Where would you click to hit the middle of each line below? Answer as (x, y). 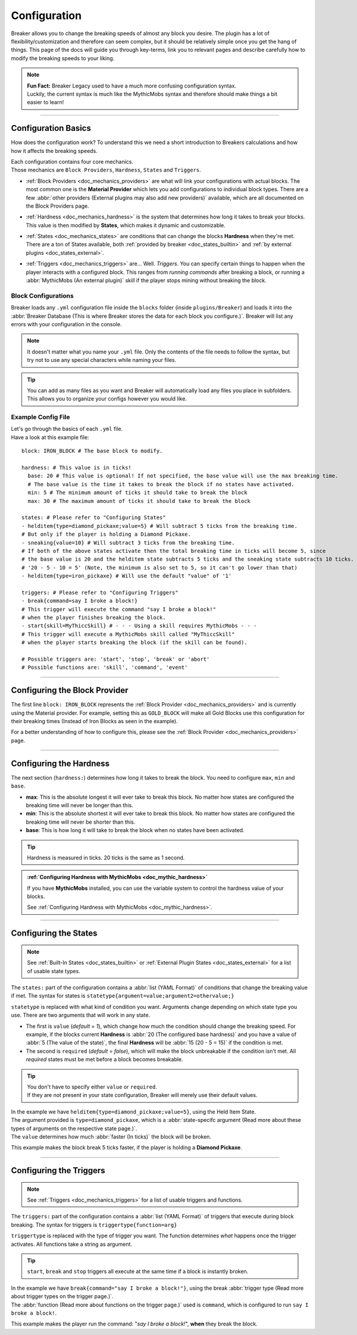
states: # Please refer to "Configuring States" (94, 518)
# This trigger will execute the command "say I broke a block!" (119, 609)
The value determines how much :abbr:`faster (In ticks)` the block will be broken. (111, 1136)
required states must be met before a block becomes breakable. (105, 1059)
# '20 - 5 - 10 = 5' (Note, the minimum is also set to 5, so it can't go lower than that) (159, 568)
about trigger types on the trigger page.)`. (62, 1296)
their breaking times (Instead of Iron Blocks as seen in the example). (94, 721)
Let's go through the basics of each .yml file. (67, 429)
